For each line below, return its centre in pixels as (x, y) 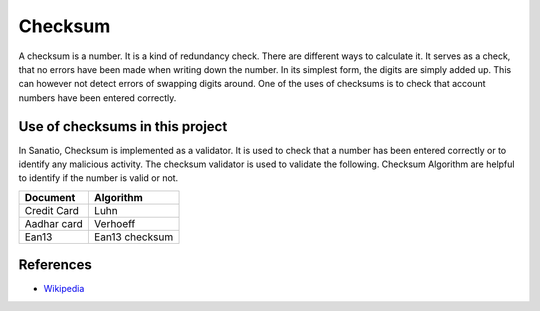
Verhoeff (114, 223)
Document (50, 197)
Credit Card (52, 210)
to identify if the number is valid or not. (98, 178)
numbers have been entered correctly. (97, 97)
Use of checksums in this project (123, 126)
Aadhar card (54, 223)
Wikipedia (64, 289)
